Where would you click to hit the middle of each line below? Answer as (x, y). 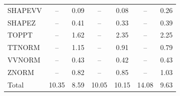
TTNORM (24, 47)
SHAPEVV (25, 10)
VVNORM (24, 60)
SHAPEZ (22, 22)
